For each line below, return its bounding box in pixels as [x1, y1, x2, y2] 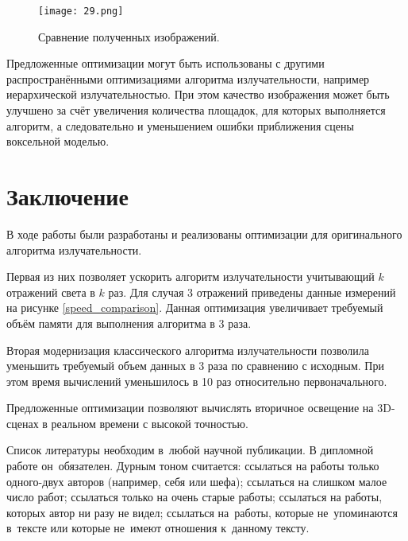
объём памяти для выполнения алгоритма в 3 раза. [6, 314, 252, 331]
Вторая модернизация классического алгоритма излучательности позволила [6, 341, 370, 358]
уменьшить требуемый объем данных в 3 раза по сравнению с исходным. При [6, 357, 384, 374]
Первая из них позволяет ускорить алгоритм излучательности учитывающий [6, 268, 375, 285]
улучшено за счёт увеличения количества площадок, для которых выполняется [6, 102, 386, 119]
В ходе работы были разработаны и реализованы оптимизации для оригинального [6, 225, 402, 242]
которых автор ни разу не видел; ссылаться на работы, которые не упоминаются [6, 504, 398, 520]
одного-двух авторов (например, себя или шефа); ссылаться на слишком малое [6, 473, 387, 489]
